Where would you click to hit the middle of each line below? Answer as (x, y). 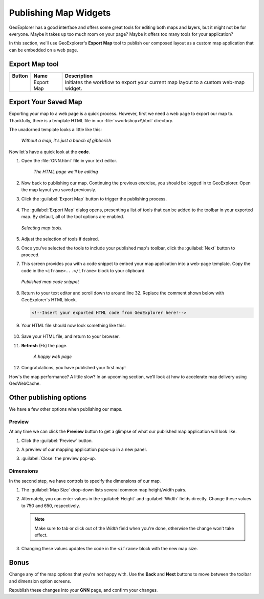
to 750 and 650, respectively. (51, 506)
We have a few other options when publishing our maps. (66, 409)
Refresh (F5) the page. (44, 345)
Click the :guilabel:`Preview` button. (57, 441)
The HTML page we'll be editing (66, 172)
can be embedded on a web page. (44, 50)
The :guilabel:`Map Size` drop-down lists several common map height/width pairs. (104, 490)
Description (79, 76)
